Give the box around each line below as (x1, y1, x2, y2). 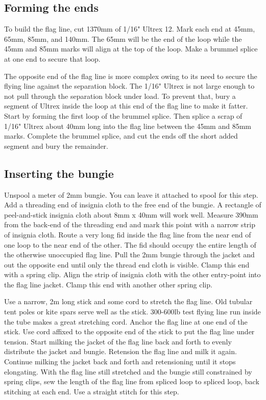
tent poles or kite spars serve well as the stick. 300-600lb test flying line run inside (4, 306, 261, 317)
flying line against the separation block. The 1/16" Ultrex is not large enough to (4, 81, 255, 91)
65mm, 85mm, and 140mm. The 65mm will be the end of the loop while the (4, 33, 242, 44)
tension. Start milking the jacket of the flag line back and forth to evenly (4, 336, 232, 346)
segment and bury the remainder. (4, 140, 108, 151)
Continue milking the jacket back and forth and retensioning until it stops (4, 356, 236, 367)
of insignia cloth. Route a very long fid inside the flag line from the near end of (4, 229, 251, 239)
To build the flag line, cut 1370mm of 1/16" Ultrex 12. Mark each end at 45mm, (4, 23, 255, 34)
